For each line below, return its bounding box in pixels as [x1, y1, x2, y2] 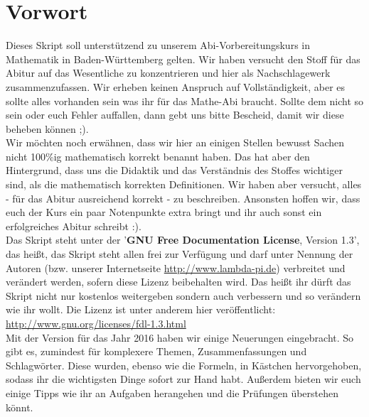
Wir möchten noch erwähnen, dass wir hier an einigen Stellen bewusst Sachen [6, 135, 345, 150]
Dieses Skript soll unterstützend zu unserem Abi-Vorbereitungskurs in [6, 38, 310, 53]
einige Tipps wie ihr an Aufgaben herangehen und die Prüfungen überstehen [6, 385, 339, 400]
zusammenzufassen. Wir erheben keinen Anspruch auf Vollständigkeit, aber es [6, 79, 346, 94]
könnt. [6, 399, 33, 414]
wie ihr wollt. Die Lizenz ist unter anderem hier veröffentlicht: [6, 302, 276, 317]
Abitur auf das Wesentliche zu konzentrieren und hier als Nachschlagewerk [6, 65, 331, 80]
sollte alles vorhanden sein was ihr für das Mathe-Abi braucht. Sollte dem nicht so [6, 93, 364, 108]
